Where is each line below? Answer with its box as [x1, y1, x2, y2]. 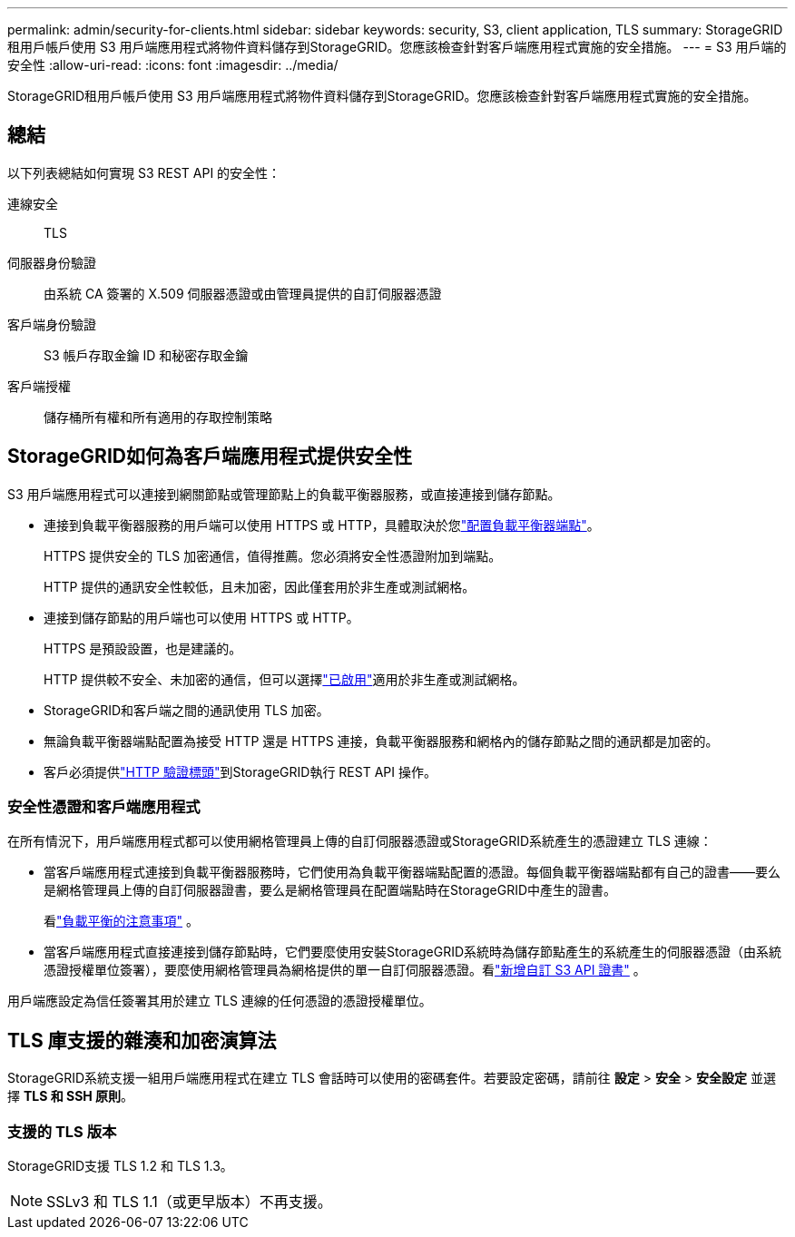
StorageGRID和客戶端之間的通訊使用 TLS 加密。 [44, 702, 329, 718]
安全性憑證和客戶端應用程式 [7, 798, 201, 817]
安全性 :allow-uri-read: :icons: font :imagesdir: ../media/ [7, 57, 339, 73]
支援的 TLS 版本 [7, 1122, 117, 1141]
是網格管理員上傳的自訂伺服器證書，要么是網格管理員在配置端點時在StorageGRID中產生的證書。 [44, 882, 617, 898]
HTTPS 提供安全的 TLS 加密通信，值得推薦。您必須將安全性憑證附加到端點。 [44, 547, 502, 564]
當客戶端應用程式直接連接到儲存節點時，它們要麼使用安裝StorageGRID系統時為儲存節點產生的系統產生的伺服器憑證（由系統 [44, 944, 782, 960]
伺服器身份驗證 [7, 254, 96, 270]
